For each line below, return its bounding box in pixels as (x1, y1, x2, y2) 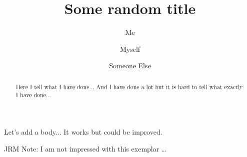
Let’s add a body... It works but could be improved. (4, 127, 162, 137)
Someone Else (109, 60, 151, 71)
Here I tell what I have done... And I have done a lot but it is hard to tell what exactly (15, 82, 243, 91)
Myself (119, 43, 140, 54)
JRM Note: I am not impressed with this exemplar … (4, 143, 166, 154)
